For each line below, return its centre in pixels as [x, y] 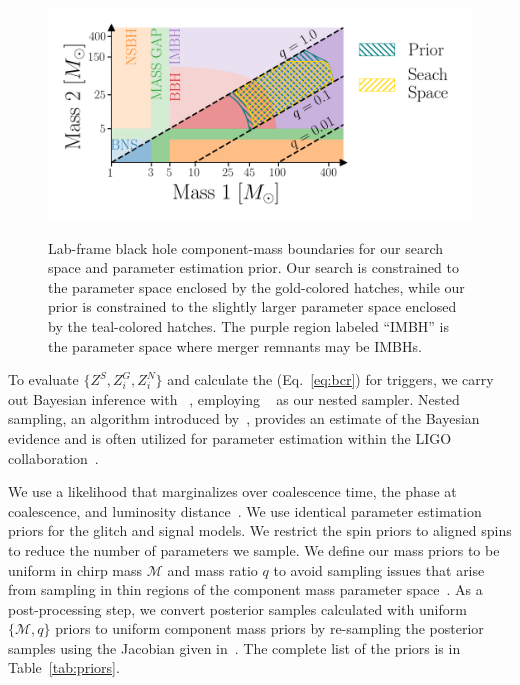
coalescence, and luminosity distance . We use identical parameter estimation [245, 510]
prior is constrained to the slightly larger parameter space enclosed [252, 306]
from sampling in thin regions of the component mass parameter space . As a [245, 589]
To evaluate [43, 379]
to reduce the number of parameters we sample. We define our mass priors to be [254, 549]
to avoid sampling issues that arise [379, 569]
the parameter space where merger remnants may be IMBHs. [235, 345]
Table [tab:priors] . [64, 667]
